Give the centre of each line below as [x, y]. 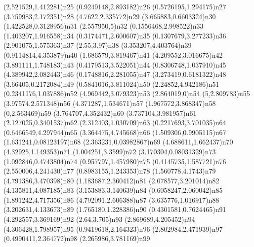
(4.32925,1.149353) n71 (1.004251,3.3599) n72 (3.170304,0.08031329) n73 [110, 151]
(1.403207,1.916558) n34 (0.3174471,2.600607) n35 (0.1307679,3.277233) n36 [115, 35]
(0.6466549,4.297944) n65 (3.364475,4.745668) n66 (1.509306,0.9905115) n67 [115, 132]
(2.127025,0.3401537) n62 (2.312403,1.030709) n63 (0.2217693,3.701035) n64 [115, 123]
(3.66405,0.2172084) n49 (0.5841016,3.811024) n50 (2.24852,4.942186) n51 [111, 84]
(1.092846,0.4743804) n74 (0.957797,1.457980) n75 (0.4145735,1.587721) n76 [115, 161]
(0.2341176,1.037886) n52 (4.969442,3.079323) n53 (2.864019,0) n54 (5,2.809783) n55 [127, 93]
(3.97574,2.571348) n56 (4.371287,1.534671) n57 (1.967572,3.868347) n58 [110, 103]
